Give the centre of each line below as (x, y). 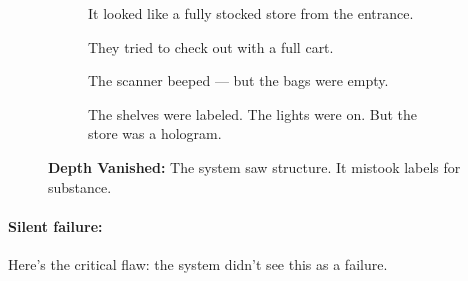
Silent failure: (55, 225)
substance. (80, 186)
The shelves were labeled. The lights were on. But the (253, 113)
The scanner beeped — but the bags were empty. (238, 80)
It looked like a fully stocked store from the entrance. (251, 13)
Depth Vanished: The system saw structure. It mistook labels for (254, 166)
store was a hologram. (155, 133)
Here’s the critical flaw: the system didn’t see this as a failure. (198, 263)
